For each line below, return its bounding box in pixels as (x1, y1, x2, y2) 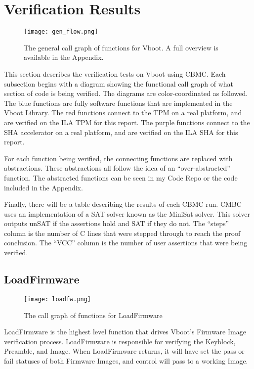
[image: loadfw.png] (24, 295, 91, 303)
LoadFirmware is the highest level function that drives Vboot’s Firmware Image (4, 326, 246, 337)
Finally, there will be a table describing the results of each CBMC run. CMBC (4, 199, 242, 209)
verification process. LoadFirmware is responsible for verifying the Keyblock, (4, 336, 236, 346)
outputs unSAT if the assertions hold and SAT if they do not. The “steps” (4, 218, 229, 229)
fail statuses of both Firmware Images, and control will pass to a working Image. (4, 355, 248, 366)
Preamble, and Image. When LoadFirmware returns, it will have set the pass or (4, 346, 245, 356)
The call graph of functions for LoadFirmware (24, 310, 163, 320)
